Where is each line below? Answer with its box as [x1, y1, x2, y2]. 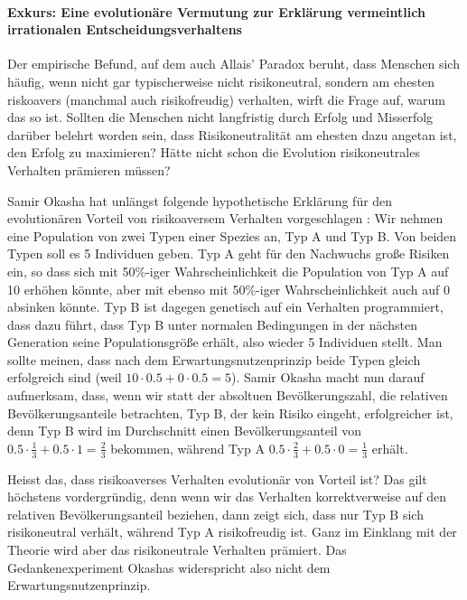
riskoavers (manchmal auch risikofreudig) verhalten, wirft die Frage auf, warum [7, 89, 445, 108]
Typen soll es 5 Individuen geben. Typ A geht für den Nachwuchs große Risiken [7, 244, 450, 263]
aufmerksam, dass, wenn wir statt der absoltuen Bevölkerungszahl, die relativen [7, 386, 448, 405]
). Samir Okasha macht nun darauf [230, 368, 425, 387]
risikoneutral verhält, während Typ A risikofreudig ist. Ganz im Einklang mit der [7, 522, 457, 541]
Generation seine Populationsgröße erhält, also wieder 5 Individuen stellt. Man [7, 333, 443, 352]
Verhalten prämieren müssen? [7, 160, 171, 179]
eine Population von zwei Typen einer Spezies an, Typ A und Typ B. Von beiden [7, 226, 457, 245]
